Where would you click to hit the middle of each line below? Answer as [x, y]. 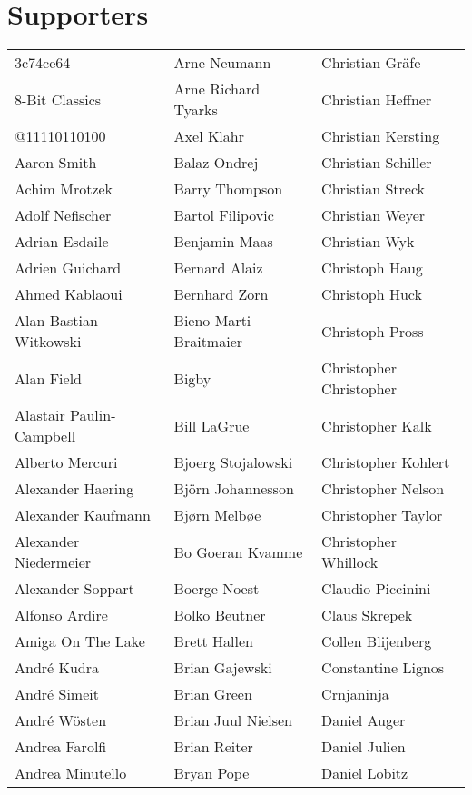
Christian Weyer [374, 215]
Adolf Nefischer [63, 215]
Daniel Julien [364, 747]
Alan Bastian [56, 321]
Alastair [40, 415]
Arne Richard [217, 89]
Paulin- [93, 415]
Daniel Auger [364, 720]
